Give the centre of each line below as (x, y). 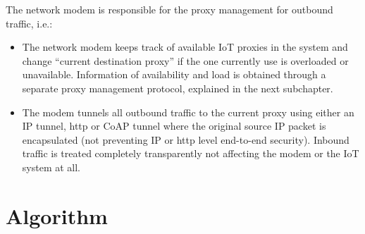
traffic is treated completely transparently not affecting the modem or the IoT (191, 153)
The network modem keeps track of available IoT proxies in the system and (185, 47)
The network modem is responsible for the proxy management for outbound (169, 9)
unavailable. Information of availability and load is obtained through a (174, 74)
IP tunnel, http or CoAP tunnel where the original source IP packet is (174, 126)
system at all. (51, 167)
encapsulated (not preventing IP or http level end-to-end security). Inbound (186, 139)
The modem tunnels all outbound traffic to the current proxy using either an (188, 112)
